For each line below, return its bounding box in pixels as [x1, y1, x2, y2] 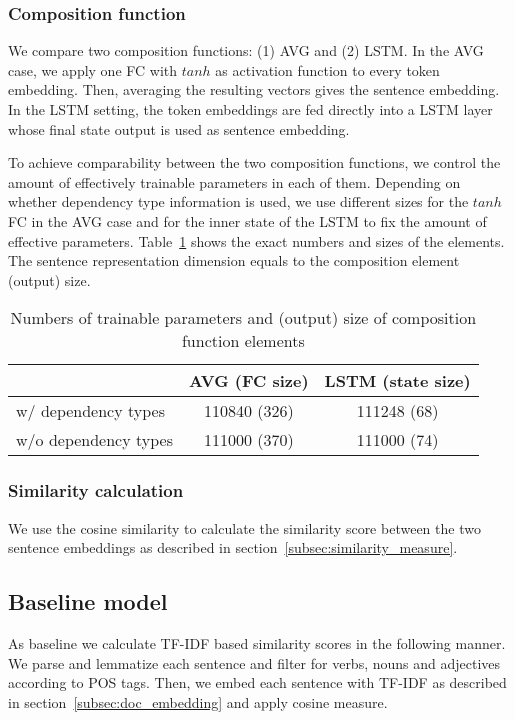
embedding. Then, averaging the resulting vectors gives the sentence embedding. [8, 79, 500, 100]
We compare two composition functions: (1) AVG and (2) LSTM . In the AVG [8, 40, 484, 61]
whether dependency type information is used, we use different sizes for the [8, 191, 469, 212]
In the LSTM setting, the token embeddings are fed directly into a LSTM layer [8, 99, 493, 119]
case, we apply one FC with [8, 59, 178, 80]
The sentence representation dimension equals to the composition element [8, 250, 460, 271]
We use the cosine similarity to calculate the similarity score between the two [8, 517, 481, 538]
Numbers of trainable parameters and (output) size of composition [10, 306, 477, 330]
